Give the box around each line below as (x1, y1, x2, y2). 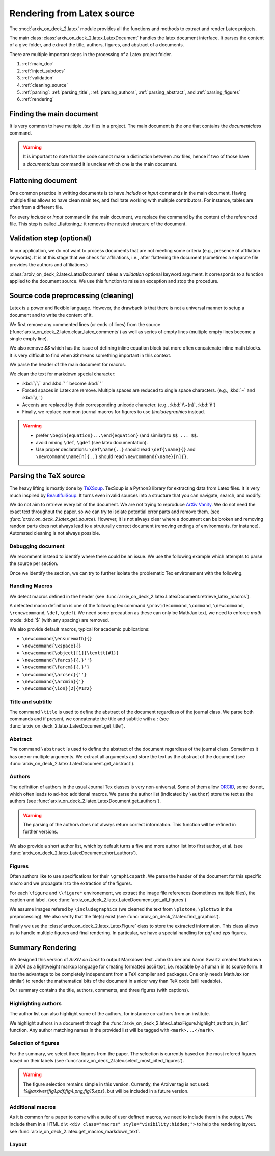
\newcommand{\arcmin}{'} (22, 679, 84, 685)
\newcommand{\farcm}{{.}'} (22, 664, 90, 670)
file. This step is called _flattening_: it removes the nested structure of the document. (9, 221, 187, 227)
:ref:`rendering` (22, 96, 54, 102)
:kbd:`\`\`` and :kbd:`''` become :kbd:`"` (22, 380, 103, 386)
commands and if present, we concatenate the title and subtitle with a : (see (9, 716, 169, 722)
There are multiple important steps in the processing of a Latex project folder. (9, 51, 172, 57)
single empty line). (9, 335, 48, 341)
